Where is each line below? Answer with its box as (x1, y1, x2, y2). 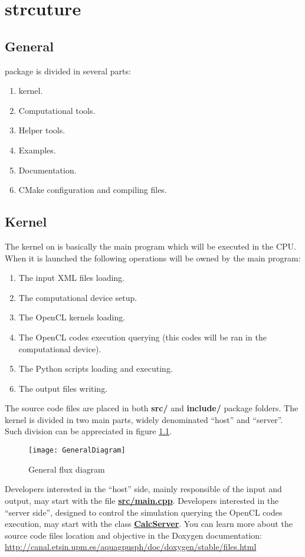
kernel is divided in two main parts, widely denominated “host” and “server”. (5, 413, 283, 425)
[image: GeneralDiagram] (28, 446, 126, 455)
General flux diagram (28, 463, 105, 475)
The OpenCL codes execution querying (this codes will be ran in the (18, 330, 267, 343)
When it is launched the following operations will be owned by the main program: (5, 251, 301, 264)
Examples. (18, 143, 56, 156)
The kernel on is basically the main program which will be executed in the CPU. (5, 240, 296, 252)
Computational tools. (18, 104, 96, 116)
